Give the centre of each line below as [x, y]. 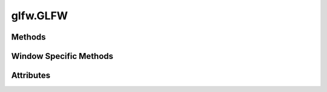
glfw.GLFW [40, 16]
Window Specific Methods [62, 56]
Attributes [31, 75]
